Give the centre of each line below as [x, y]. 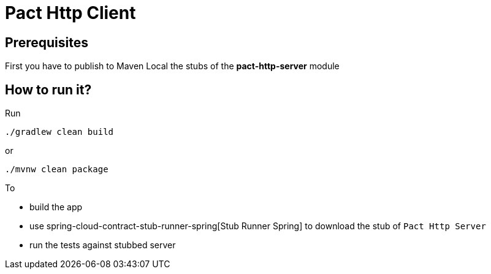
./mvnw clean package [57, 169]
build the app [56, 207]
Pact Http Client [70, 13]
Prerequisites [47, 42]
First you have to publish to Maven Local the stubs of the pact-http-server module [172, 66]
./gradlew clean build [59, 132]
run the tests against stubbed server [103, 245]
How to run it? [48, 89]
